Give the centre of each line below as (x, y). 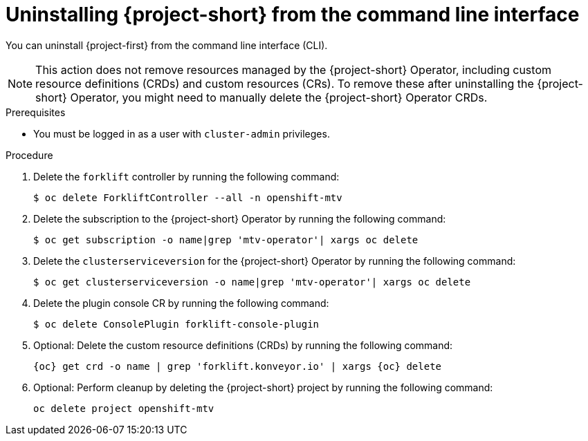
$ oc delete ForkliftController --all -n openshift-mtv (188, 197)
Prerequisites (36, 112)
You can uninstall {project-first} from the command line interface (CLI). (167, 45)
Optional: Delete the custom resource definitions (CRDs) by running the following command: (243, 345)
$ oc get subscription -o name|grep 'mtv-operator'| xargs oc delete (226, 240)
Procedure (29, 155)
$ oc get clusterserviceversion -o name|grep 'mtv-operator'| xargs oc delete (252, 282)
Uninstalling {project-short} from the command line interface (293, 15)
